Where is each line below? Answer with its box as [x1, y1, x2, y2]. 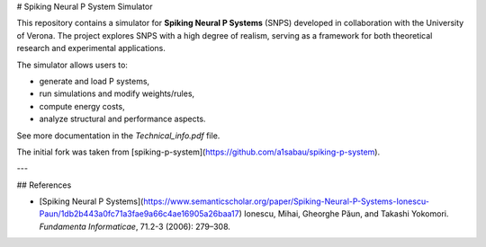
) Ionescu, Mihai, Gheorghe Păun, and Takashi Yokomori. [238, 208, 449, 219]
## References [16, 180, 72, 190]
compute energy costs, [39, 101, 125, 111]
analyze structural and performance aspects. [39, 113, 206, 125]
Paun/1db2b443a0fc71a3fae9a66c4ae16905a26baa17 [39, 208, 239, 219]
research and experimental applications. [16, 43, 166, 54]
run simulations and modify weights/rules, [39, 88, 195, 99]
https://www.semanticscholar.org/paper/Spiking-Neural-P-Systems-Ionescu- [142, 196, 429, 207]
